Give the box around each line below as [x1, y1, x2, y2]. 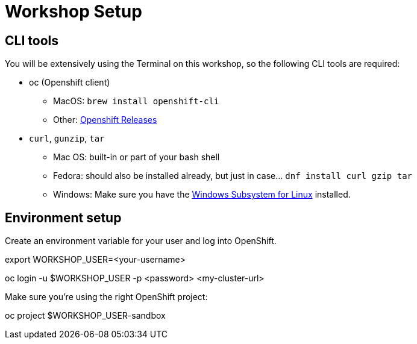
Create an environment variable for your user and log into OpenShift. [5, 236, 277, 246]
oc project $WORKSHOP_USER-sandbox [5, 310, 166, 321]
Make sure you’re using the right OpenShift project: [5, 292, 208, 302]
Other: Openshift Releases [53, 114, 157, 125]
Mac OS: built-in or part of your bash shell [53, 152, 220, 163]
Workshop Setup [5, 1, 142, 22]
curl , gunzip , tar [29, 133, 105, 144]
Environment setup [5, 210, 122, 225]
